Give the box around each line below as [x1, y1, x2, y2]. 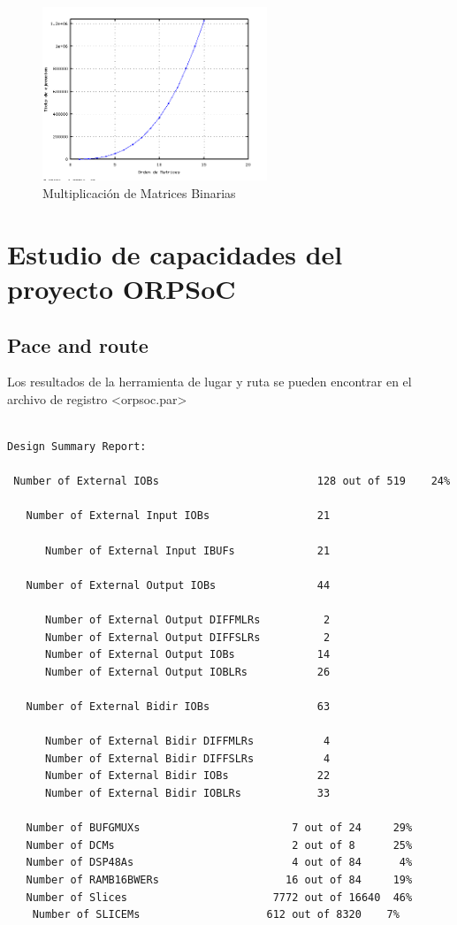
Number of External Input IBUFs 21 [44, 544, 331, 557]
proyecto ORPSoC [7, 270, 236, 306]
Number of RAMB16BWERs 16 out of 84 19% [26, 873, 413, 886]
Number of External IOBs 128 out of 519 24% [13, 475, 451, 488]
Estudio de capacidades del [7, 235, 343, 271]
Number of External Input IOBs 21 [26, 509, 331, 523]
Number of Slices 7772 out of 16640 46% [26, 891, 413, 904]
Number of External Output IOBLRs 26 [44, 665, 331, 678]
